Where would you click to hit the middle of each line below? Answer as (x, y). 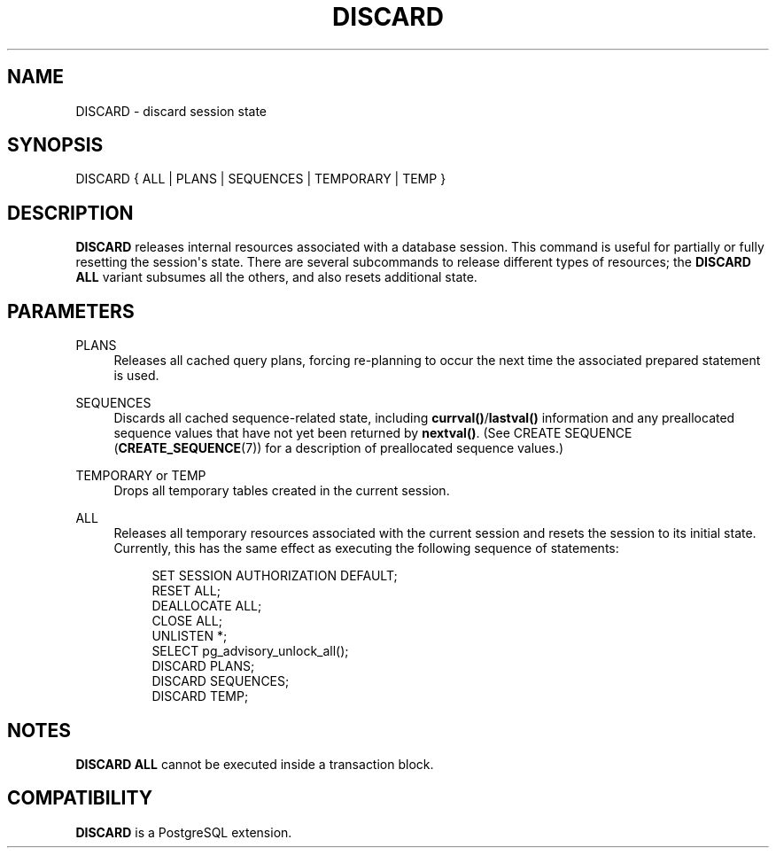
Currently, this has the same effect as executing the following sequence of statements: (366, 548)
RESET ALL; (186, 591)
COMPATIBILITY (80, 798)
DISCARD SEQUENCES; (221, 681)
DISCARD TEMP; (200, 696)
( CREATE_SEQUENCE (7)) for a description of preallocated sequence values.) (339, 448)
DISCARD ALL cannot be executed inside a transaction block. (255, 764)
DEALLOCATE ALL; (207, 606)
